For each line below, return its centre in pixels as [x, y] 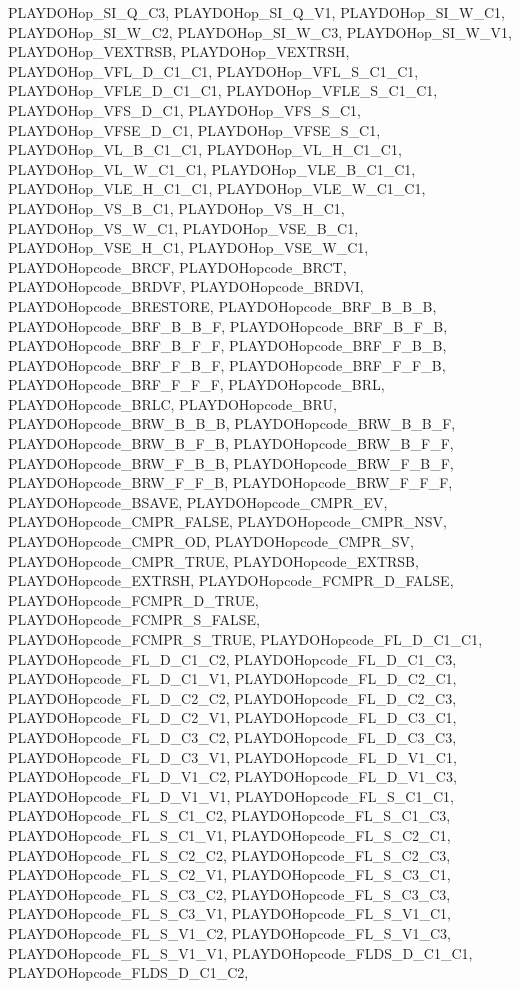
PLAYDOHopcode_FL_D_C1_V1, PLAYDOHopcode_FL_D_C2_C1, [232, 678]
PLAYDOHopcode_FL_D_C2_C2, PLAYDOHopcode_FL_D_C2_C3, [232, 697]
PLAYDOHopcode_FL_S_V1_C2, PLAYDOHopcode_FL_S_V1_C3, [230, 932]
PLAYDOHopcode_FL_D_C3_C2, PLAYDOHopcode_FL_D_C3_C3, [232, 736]
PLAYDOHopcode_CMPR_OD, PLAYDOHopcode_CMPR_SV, [211, 541]
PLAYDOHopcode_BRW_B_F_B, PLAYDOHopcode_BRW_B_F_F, [231, 443]
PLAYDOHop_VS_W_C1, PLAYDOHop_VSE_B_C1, [183, 227]
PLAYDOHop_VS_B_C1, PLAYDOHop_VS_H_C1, [176, 207]
